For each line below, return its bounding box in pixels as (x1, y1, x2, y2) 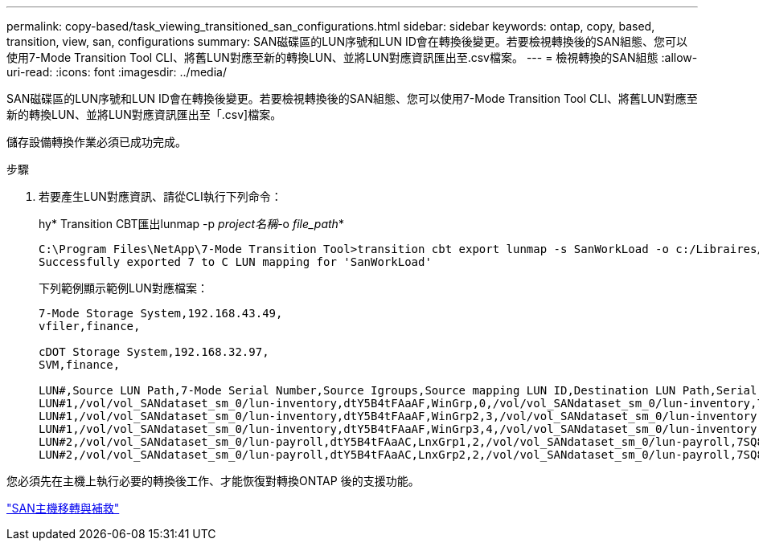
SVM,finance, (39, 358, 121, 371)
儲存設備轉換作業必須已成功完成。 (6, 135, 187, 149)
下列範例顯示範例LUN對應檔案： (39, 281, 208, 295)
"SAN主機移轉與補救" (6, 501, 120, 515)
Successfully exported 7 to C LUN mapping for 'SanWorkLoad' (39, 255, 432, 268)
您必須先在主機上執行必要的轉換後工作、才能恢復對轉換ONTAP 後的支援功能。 (6, 474, 420, 488)
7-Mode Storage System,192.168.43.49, (39, 307, 283, 320)
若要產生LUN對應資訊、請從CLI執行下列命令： (39, 190, 282, 203)
